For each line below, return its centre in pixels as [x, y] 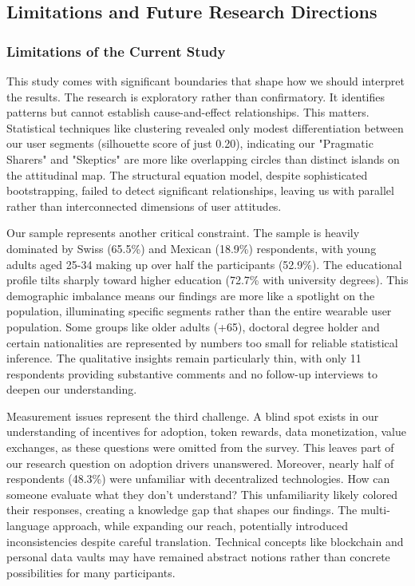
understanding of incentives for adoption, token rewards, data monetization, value [206, 432]
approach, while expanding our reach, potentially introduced [201, 526]
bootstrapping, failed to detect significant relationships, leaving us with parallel [200, 190]
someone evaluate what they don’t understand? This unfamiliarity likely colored [202, 494]
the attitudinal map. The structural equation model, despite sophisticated [187, 174]
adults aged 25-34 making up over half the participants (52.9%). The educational [204, 264]
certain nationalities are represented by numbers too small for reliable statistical [202, 342]
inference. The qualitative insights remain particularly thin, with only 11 [184, 358]
